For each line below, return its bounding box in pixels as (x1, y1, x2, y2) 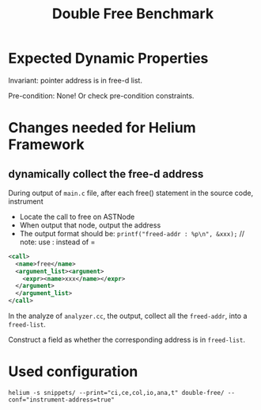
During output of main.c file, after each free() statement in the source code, (8, 188, 254, 197)
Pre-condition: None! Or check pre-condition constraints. (8, 90, 195, 100)
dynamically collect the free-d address (8, 167, 204, 181)
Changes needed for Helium (8, 119, 196, 137)
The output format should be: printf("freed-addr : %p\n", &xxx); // (19, 228, 245, 238)
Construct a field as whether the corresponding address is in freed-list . (8, 335, 245, 345)
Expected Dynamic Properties (8, 49, 209, 67)
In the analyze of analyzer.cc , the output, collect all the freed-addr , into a (8, 311, 248, 321)
